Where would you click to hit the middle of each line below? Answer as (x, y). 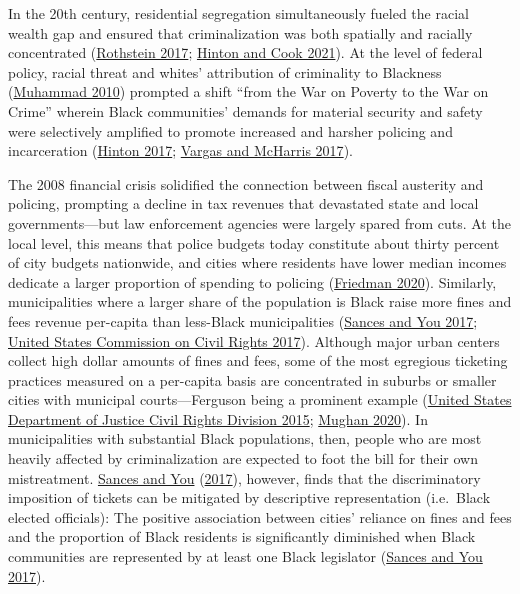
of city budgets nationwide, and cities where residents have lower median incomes (257, 262)
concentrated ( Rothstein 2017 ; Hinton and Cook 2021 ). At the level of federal (245, 52)
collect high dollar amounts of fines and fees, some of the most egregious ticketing (258, 360)
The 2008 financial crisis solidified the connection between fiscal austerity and (246, 183)
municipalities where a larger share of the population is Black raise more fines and (260, 301)
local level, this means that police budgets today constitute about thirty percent (254, 242)
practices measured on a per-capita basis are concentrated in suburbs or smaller (252, 379)
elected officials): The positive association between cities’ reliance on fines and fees (260, 516)
